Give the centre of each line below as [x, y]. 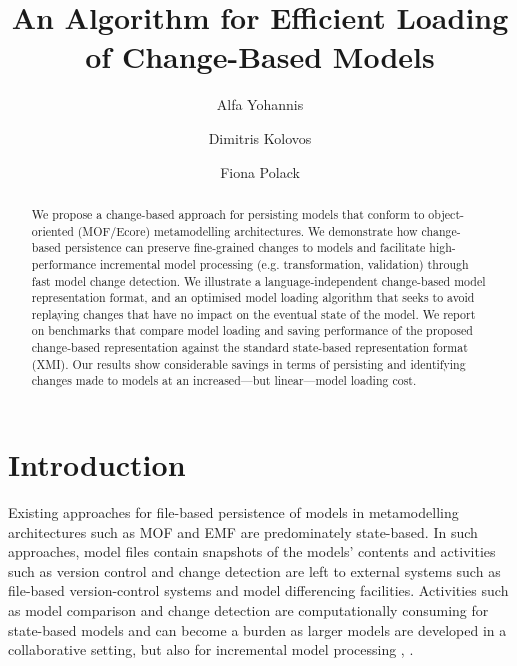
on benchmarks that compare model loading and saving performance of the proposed [252, 330]
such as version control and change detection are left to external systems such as [254, 570]
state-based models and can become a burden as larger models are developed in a [257, 629]
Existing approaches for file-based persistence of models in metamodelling [233, 512]
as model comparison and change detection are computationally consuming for [248, 610]
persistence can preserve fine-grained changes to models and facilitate [245, 247]
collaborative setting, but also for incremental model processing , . [211, 649]
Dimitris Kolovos [260, 137]
